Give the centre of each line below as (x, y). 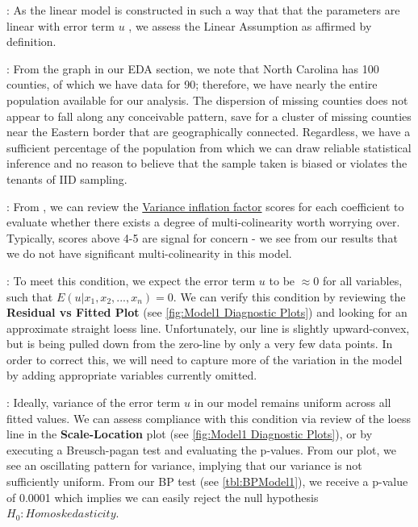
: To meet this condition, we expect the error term (131, 280)
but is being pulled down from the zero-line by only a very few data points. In (200, 344)
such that (30, 296)
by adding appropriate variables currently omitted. (132, 375)
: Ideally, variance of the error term (94, 403)
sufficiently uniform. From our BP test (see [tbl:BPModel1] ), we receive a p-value (207, 481)
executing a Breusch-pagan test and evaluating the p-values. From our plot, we (201, 449)
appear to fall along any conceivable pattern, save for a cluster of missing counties (209, 116)
